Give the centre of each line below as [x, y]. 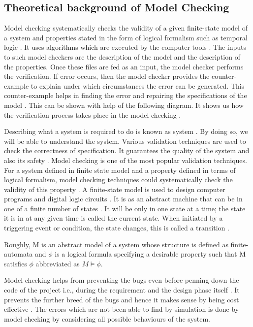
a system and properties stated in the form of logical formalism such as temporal [126, 37]
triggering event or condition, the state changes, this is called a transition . [117, 228]
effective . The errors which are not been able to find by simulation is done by [122, 309]
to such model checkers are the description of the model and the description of [122, 56]
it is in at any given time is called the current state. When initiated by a [113, 218]
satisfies [16, 263]
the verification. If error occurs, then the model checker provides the [107, 76]
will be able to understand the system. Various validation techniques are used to [125, 141]
